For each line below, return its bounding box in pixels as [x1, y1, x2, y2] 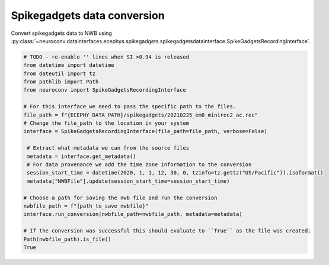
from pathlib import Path [23, 79, 99, 85]
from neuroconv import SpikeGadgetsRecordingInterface [23, 86, 186, 93]
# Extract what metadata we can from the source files [27, 145, 190, 151]
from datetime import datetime [23, 62, 115, 69]
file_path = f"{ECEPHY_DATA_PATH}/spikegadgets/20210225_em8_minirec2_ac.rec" [23, 111, 258, 118]
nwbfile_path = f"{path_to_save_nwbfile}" [23, 202, 149, 209]
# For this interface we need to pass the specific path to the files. [23, 104, 237, 110]
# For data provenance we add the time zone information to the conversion [27, 161, 252, 168]
